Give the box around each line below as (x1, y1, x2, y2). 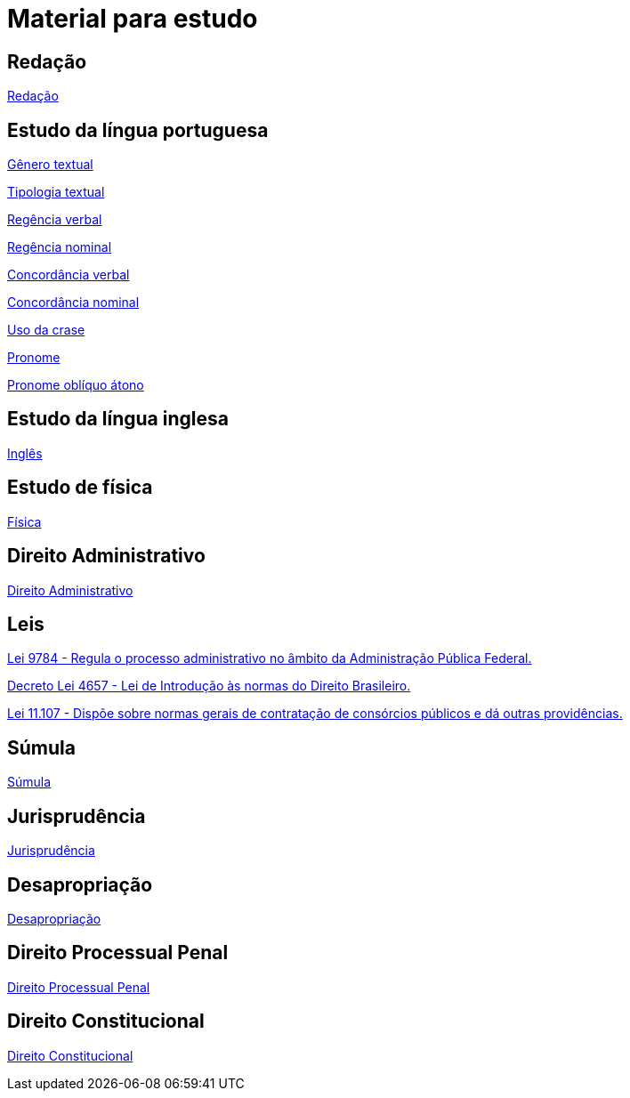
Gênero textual (7, 157, 93, 173)
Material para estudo (7, 4, 258, 34)
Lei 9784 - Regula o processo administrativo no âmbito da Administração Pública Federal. (7, 650, 532, 666)
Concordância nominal (7, 295, 140, 311)
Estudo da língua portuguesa (7, 118, 269, 141)
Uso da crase (7, 322, 85, 338)
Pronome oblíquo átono (7, 377, 144, 393)
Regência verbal (7, 212, 102, 228)
